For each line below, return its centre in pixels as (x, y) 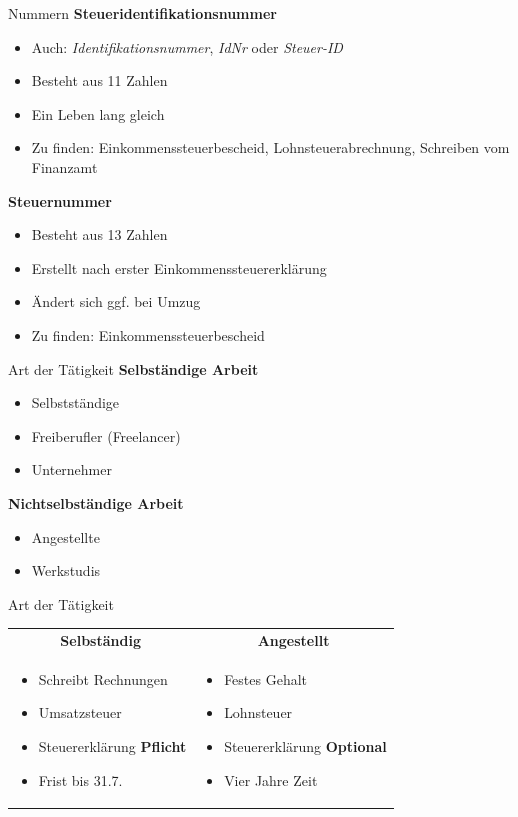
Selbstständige (75, 402)
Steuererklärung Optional (305, 746)
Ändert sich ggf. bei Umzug (116, 301)
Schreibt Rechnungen (103, 678)
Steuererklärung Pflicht (112, 746)
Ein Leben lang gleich (98, 113)
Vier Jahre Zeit (271, 779)
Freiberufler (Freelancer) (106, 435)
